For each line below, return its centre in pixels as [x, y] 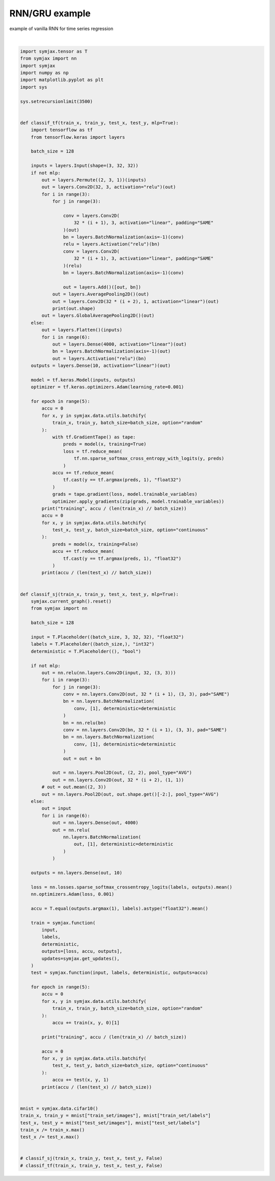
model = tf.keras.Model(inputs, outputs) [83, 380]
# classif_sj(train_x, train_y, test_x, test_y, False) [91, 1158]
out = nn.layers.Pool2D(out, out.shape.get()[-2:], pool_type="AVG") [130, 794]
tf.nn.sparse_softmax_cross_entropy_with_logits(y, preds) [149, 459]
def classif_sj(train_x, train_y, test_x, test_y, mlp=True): [99, 594]
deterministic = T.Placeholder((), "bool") [86, 651]
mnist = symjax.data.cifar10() [59, 1108]
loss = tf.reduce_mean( [92, 451]
